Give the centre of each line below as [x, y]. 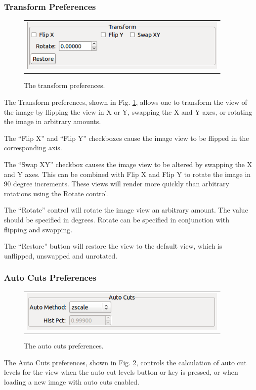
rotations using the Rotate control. [57, 193]
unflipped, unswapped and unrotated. [61, 255]
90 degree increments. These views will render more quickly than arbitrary [117, 184]
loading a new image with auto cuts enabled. [72, 382]
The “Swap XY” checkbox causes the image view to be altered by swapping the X [128, 164]
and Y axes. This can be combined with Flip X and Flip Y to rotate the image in [128, 174]
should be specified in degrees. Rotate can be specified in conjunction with [117, 219]
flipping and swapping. [38, 229]
